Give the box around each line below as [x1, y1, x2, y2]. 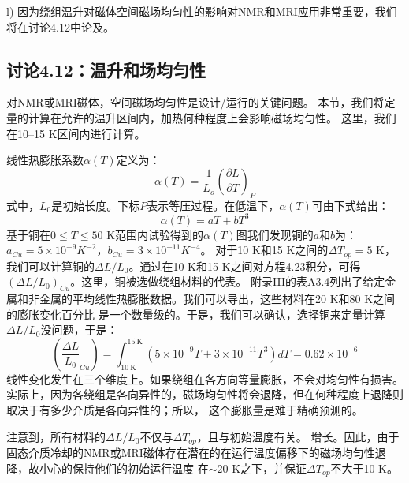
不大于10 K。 [330, 459, 398, 476]
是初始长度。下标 [51, 197, 140, 213]
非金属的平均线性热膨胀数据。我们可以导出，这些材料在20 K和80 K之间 [28, 290, 396, 307]
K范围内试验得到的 [106, 226, 204, 242]
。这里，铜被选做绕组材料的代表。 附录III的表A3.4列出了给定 [70, 273, 385, 290]
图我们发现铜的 [236, 226, 314, 242]
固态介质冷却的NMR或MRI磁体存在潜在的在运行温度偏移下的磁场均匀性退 [6, 444, 386, 461]
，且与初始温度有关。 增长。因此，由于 [196, 428, 400, 444]
